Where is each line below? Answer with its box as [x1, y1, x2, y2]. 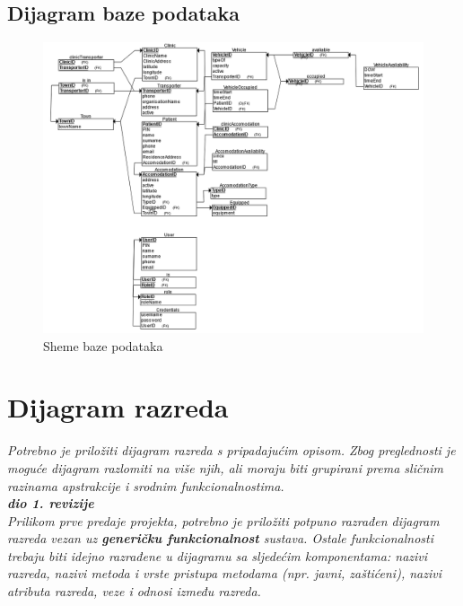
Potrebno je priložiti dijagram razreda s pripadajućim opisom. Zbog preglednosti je [7, 441, 456, 460]
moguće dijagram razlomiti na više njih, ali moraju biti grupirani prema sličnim [7, 458, 444, 477]
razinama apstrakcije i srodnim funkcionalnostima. [7, 476, 284, 495]
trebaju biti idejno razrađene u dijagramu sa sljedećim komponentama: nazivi [7, 546, 428, 565]
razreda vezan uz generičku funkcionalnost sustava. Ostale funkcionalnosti [7, 529, 434, 548]
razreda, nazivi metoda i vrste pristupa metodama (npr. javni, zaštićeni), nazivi [7, 564, 441, 583]
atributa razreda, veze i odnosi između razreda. [7, 582, 261, 601]
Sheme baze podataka [43, 336, 163, 355]
